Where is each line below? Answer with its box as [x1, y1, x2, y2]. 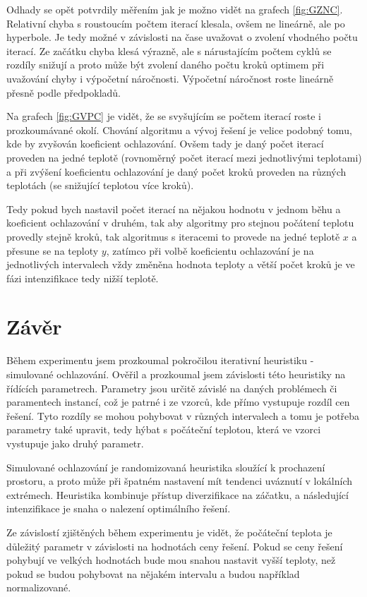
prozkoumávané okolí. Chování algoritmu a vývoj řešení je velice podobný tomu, [6, 122, 352, 137]
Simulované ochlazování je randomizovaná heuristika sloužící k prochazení [6, 459, 325, 474]
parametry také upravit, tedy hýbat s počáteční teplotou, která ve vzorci [6, 422, 321, 437]
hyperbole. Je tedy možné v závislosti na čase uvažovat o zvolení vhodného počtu [6, 30, 358, 44]
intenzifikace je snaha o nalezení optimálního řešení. [6, 501, 231, 516]
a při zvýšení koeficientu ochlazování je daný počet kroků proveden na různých [6, 164, 347, 179]
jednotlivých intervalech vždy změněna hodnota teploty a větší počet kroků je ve [6, 257, 355, 272]
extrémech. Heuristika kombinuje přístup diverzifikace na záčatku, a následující [6, 487, 349, 502]
